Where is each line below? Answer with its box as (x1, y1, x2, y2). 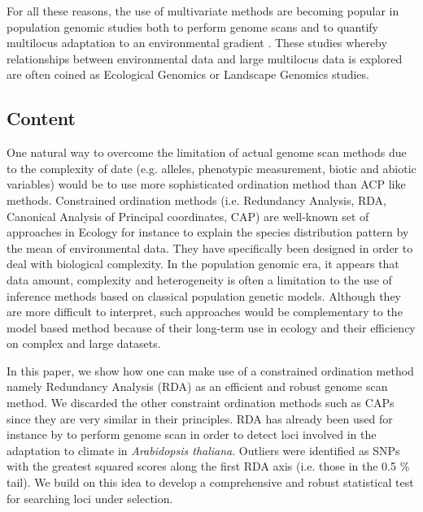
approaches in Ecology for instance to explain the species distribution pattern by (7, 223, 409, 241)
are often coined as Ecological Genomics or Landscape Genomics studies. (7, 66, 369, 83)
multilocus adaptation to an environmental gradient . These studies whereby (7, 34, 387, 51)
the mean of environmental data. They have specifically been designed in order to (7, 239, 413, 256)
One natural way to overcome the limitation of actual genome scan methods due (7, 144, 407, 161)
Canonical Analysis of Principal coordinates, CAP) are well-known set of (7, 207, 369, 224)
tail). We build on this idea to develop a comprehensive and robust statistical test (7, 474, 414, 491)
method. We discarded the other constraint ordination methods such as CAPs (7, 394, 395, 411)
